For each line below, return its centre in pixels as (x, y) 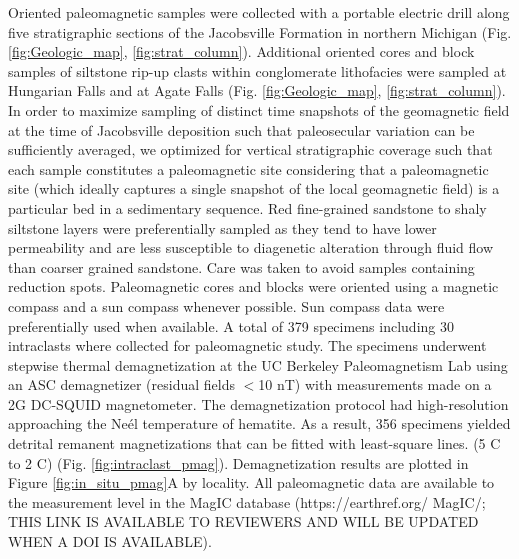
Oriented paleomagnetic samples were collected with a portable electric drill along (259, 12)
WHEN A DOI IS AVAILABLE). (110, 541)
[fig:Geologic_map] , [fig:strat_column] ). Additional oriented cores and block (241, 51)
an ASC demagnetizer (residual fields (121, 384)
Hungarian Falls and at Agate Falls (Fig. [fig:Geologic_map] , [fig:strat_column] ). (257, 90)
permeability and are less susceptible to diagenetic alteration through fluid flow (251, 247)
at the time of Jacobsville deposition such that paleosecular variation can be (241, 129)
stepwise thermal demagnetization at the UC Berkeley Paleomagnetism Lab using (258, 364)
